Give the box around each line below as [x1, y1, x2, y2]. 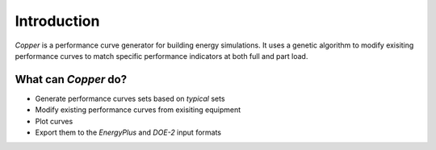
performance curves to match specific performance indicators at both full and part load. [15, 51, 308, 60]
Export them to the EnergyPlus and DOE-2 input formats [35, 127, 222, 137]
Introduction [15, 12, 100, 30]
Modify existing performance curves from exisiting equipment [35, 105, 241, 115]
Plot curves [35, 116, 73, 126]
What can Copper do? [15, 73, 128, 86]
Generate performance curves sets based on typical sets [35, 94, 225, 103]
